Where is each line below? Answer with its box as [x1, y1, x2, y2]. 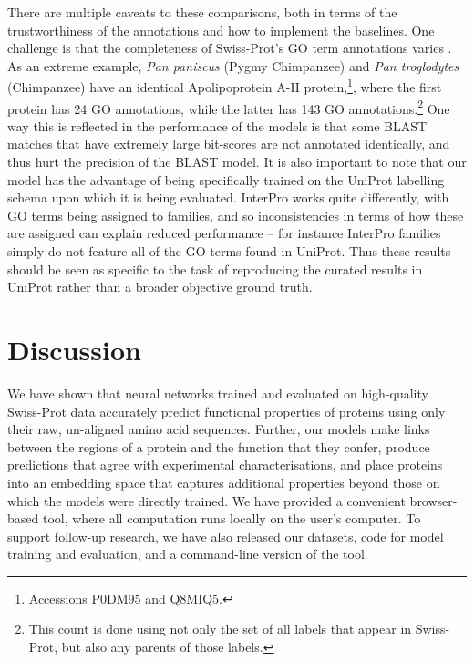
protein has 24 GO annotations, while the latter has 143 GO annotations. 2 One [7, 96, 450, 118]
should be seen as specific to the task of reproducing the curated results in [7, 259, 423, 278]
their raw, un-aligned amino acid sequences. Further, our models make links [7, 419, 430, 439]
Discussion [7, 331, 141, 367]
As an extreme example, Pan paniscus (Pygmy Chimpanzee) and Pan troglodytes [7, 56, 459, 75]
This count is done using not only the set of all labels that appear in [28, 619, 412, 638]
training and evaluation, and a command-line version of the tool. [7, 544, 368, 564]
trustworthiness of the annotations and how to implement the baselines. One [7, 20, 435, 39]
